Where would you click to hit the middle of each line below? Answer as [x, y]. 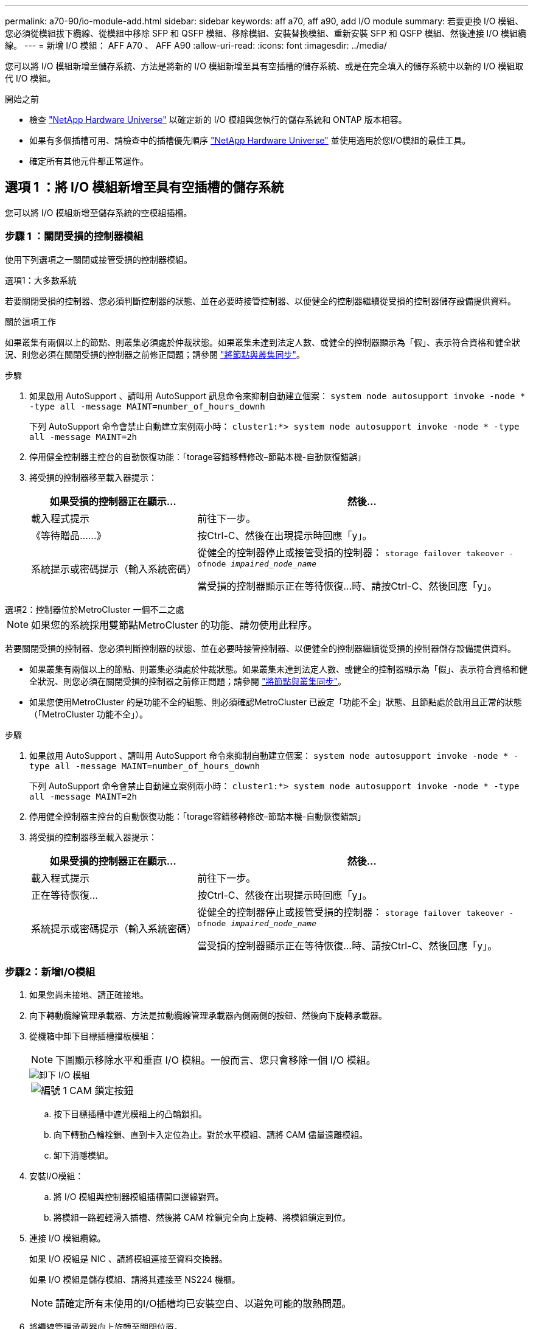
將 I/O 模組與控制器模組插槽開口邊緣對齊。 [139, 1197]
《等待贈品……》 [69, 535]
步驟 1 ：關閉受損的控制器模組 [74, 236]
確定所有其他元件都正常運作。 [89, 161]
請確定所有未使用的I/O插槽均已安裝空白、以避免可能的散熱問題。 [204, 1304]
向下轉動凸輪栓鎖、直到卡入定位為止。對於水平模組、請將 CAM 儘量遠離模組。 [211, 1135]
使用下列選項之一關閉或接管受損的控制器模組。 [99, 259]
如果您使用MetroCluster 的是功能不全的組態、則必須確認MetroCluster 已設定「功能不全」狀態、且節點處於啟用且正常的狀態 [276, 702]
